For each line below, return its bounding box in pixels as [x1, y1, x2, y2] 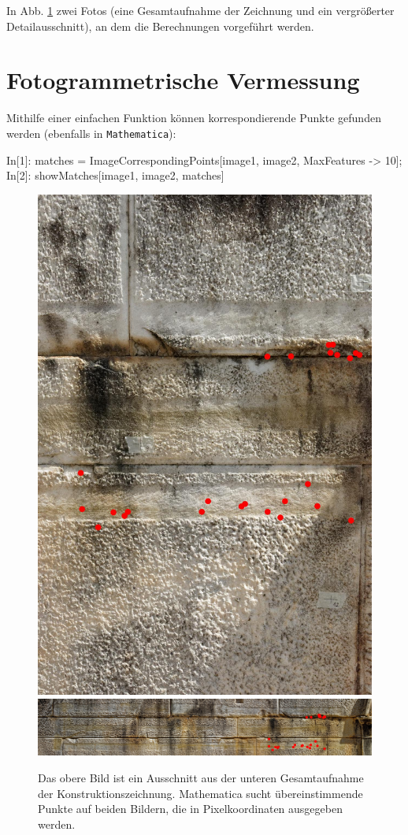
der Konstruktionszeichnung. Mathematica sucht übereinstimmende [38, 785, 363, 801]
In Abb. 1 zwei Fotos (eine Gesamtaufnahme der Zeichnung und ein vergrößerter [6, 2, 395, 18]
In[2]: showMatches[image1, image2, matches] [6, 167, 224, 184]
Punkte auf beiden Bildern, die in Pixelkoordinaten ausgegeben [38, 800, 343, 817]
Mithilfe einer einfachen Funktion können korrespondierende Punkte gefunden [6, 109, 381, 126]
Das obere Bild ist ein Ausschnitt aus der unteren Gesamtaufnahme [38, 770, 364, 786]
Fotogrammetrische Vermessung [6, 64, 360, 96]
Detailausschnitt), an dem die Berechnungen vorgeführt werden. [6, 17, 314, 34]
